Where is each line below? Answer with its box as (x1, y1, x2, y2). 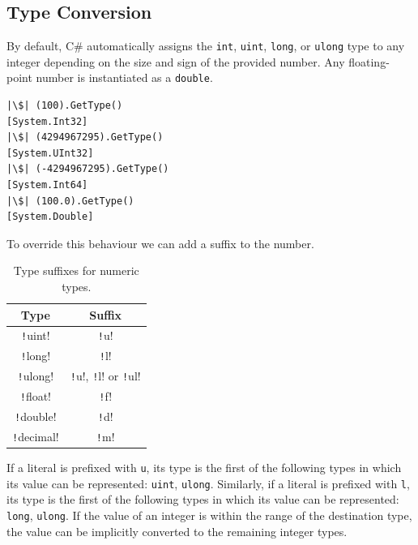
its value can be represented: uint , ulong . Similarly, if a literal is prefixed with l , (6, 474, 410, 491)
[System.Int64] (6, 179, 88, 191)
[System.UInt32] (6, 147, 94, 159)
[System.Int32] (6, 115, 88, 127)
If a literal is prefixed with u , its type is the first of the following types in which (6, 459, 402, 476)
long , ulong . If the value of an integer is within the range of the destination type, (6, 507, 412, 524)
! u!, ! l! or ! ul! (70, 367, 141, 384)
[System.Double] (6, 211, 94, 223)
